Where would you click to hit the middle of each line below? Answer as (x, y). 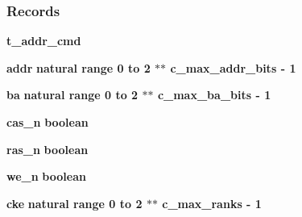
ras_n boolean (48, 149)
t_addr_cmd (44, 41)
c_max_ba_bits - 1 (214, 95)
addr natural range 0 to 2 (79, 67)
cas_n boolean (48, 122)
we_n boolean (46, 176)
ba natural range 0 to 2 (72, 95)
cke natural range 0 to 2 (74, 203)
